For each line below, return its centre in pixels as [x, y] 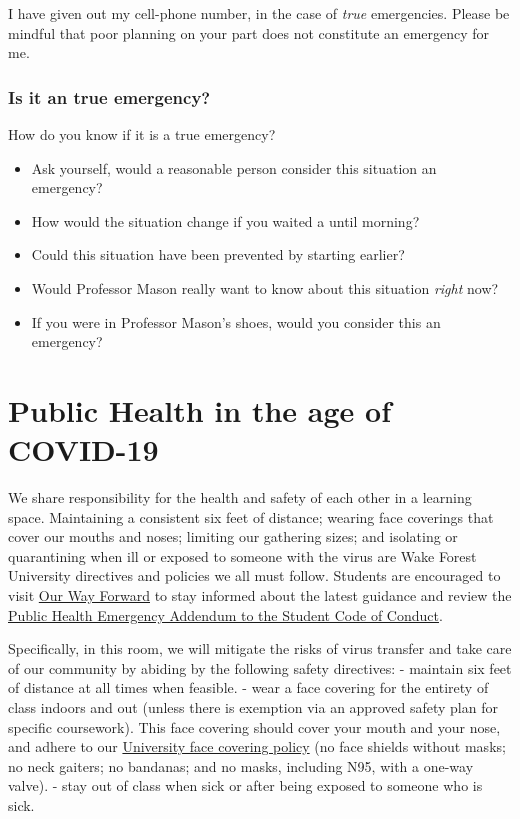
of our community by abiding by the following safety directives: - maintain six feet [260, 667]
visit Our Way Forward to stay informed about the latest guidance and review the [260, 595]
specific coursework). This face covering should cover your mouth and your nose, [254, 726]
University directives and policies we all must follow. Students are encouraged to [254, 575]
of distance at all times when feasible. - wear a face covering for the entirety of [248, 687]
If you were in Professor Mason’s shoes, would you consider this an [236, 321]
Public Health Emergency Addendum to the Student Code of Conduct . [225, 614]
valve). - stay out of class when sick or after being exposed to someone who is [245, 785]
